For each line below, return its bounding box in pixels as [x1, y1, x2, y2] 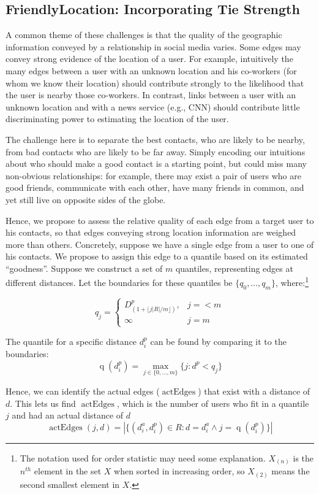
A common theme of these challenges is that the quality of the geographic [6, 28, 282, 41]
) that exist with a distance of [198, 384, 310, 397]
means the [271, 465, 310, 477]
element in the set [34, 465, 102, 477]
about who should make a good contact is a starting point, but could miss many [6, 157, 307, 170]
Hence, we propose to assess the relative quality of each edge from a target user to [6, 214, 314, 226]
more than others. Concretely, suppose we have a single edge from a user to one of [6, 237, 314, 250]
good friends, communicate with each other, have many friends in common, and [6, 181, 304, 194]
